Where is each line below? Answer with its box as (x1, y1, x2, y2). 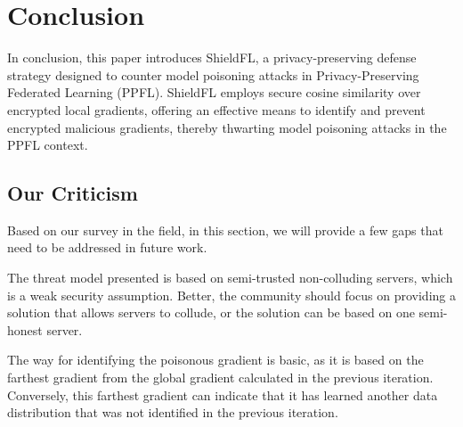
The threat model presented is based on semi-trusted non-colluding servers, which (7, 268, 453, 287)
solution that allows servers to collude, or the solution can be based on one (7, 303, 415, 322)
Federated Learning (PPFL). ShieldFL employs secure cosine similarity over (7, 83, 421, 102)
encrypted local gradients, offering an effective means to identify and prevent (7, 100, 426, 119)
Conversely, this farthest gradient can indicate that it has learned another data (7, 385, 438, 404)
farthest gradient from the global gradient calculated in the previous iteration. (7, 368, 434, 387)
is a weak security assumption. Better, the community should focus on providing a (7, 285, 456, 304)
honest (7, 320, 43, 339)
